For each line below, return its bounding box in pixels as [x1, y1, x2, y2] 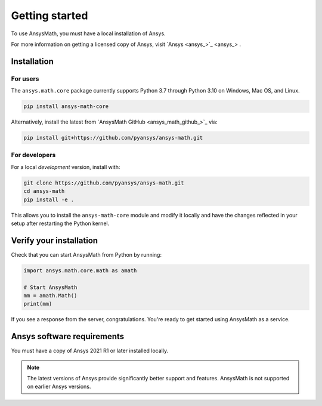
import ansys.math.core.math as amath [23, 267, 137, 274]
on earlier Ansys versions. [27, 383, 91, 390]
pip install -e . [23, 196, 75, 203]
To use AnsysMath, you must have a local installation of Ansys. [11, 30, 166, 37]
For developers [11, 151, 56, 159]
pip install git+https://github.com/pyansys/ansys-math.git [23, 134, 203, 142]
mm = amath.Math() [23, 292, 78, 299]
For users [11, 75, 39, 83]
